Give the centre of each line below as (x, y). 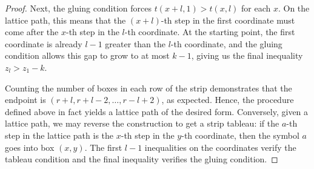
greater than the (135, 43)
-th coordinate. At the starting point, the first (210, 32)
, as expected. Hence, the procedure (228, 100)
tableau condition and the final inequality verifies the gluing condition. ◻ (142, 159)
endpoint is (25, 100)
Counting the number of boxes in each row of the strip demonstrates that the (149, 88)
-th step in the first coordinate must (228, 20)
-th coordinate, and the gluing (226, 43)
